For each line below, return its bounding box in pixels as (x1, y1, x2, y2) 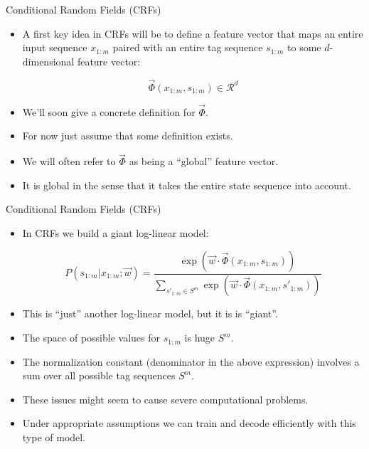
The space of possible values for (22, 330, 161, 345)
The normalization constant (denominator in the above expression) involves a (22, 354, 360, 369)
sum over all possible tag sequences (22, 368, 176, 383)
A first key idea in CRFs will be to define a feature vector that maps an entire (22, 26, 363, 41)
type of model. (22, 430, 86, 445)
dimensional (22, 53, 75, 68)
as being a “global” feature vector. (129, 154, 279, 169)
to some (287, 40, 321, 55)
